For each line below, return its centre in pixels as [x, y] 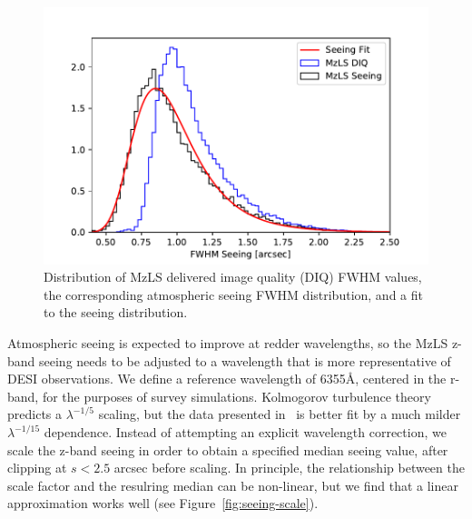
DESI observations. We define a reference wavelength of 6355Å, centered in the [227, 379]
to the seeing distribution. [116, 312]
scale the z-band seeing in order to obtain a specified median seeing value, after [228, 449]
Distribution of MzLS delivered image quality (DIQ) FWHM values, [233, 277]
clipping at [37, 468]
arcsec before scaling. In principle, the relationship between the [289, 468]
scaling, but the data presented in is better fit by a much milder [280, 414]
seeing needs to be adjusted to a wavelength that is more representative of [245, 360]
